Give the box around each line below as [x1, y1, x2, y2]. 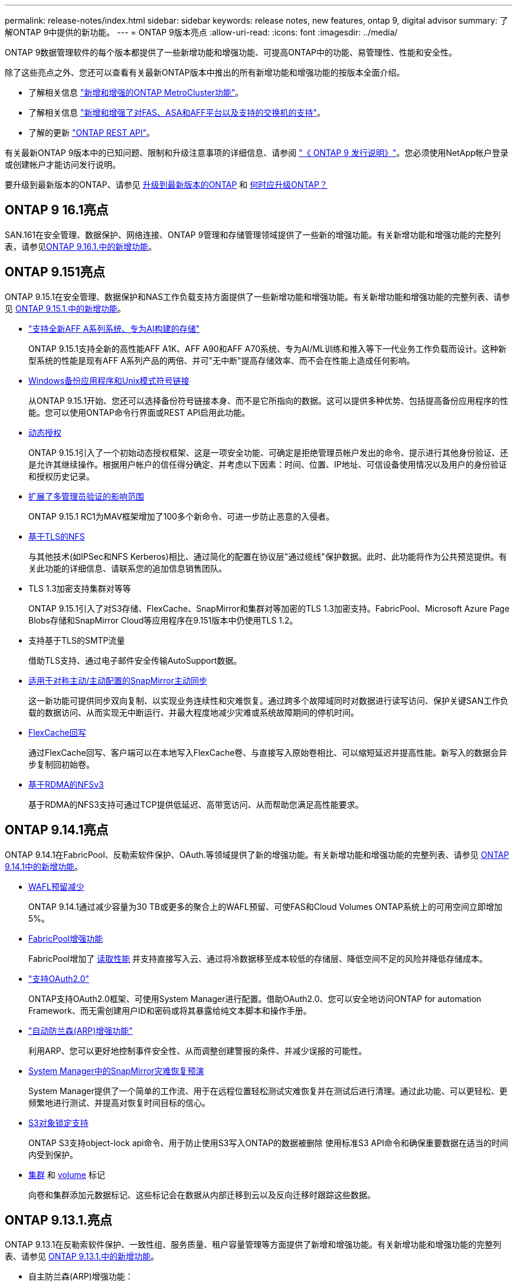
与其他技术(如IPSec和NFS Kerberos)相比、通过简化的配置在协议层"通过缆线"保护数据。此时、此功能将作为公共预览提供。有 [28, 551, 507, 562]
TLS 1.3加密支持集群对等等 [28, 583, 131, 593]
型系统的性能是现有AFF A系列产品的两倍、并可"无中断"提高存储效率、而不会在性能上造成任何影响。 [28, 355, 415, 365]
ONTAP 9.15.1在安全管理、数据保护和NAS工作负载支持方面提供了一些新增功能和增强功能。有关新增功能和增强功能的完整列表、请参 [5, 291, 511, 302]
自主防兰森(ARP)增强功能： [28, 1271, 133, 1282]
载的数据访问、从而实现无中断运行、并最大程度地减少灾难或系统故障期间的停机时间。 [28, 707, 359, 717]
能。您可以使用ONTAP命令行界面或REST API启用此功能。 [28, 407, 250, 417]
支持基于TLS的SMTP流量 [28, 635, 125, 645]
